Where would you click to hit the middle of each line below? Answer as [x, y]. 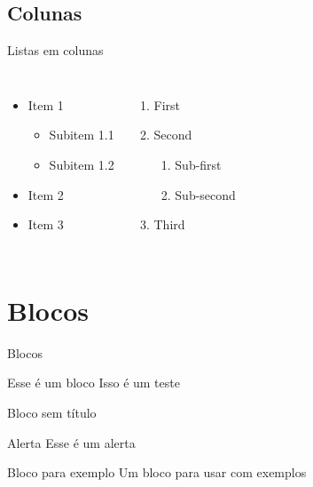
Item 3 [46, 224]
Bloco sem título [52, 413]
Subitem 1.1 [82, 135]
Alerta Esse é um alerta [71, 442]
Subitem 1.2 [82, 164]
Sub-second [205, 194]
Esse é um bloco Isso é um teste [94, 383]
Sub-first [198, 164]
